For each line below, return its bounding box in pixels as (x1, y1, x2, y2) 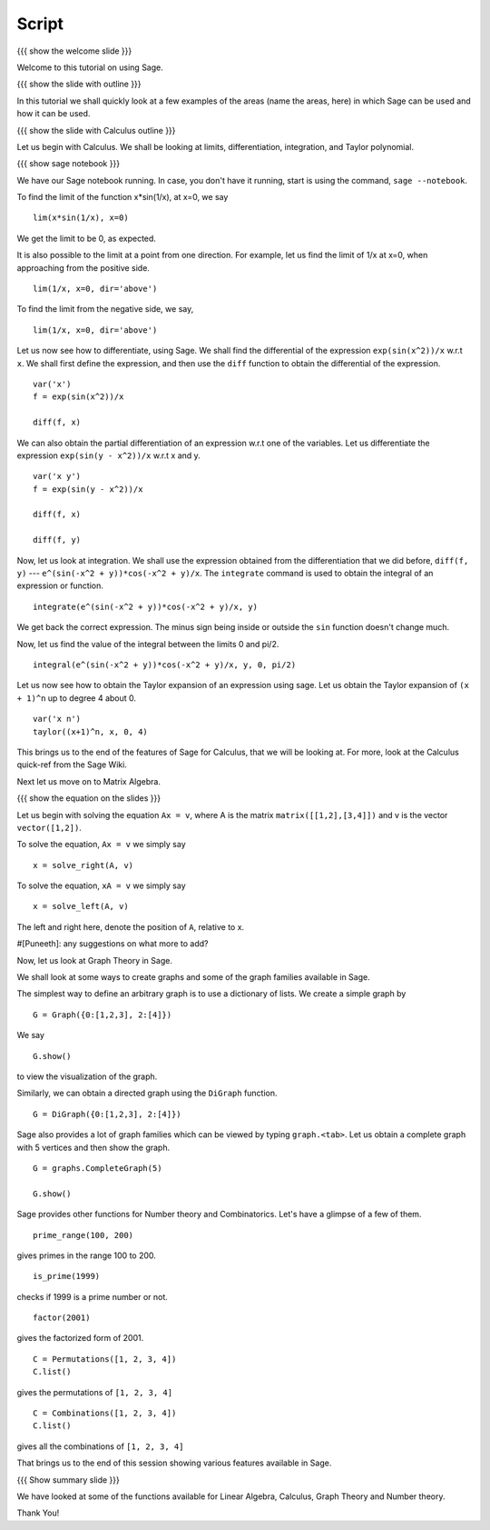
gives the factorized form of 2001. (16, 1333, 144, 1344)
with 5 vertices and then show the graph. (16, 1142, 171, 1153)
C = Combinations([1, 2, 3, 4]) (33, 1408, 177, 1418)
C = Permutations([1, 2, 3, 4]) (33, 1354, 177, 1364)
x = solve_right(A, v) (33, 860, 134, 870)
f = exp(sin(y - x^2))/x (33, 484, 143, 495)
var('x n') (33, 714, 82, 725)
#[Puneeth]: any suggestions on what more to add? (16, 938, 209, 949)
